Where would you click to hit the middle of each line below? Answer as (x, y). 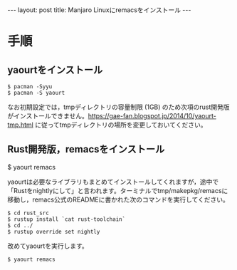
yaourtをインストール (55, 69)
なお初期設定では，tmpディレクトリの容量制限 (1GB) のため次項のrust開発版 (118, 107)
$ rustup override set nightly (54, 232)
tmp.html (20, 125)
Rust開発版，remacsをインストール (86, 149)
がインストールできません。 (48, 116)
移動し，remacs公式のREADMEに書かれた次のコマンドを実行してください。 (118, 199)
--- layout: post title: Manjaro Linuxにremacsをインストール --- (99, 10)
